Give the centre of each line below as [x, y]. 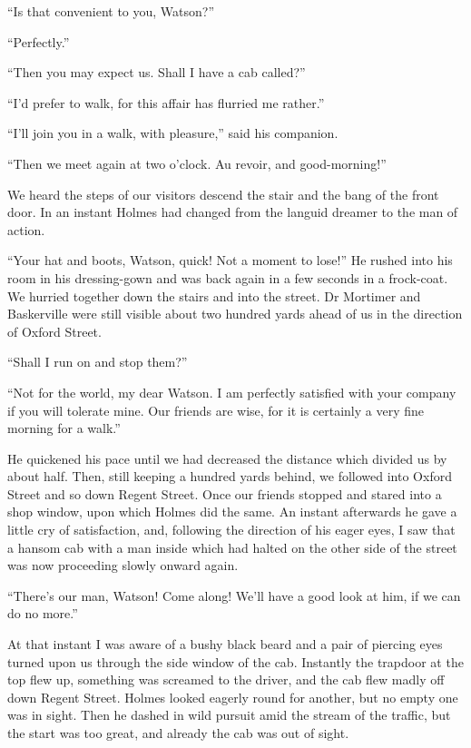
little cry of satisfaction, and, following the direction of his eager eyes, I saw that [231, 530]
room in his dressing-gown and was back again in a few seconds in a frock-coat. [228, 277]
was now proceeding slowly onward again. [123, 565]
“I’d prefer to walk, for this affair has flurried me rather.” [166, 102]
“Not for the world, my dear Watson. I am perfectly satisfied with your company [232, 392]
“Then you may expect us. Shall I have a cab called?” [157, 72]
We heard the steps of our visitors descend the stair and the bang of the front [223, 194]
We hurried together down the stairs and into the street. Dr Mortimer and [214, 295]
